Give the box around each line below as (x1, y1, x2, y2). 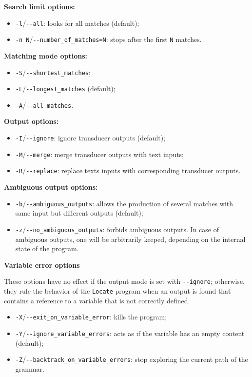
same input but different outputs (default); (15, 208, 143, 218)
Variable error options (4, 259, 80, 270)
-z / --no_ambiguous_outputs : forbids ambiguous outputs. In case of (15, 224, 219, 234)
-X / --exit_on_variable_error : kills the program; (15, 312, 167, 322)
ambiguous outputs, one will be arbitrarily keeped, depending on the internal (15, 234, 246, 244)
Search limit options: (4, 1, 75, 11)
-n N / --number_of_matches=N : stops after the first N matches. (15, 34, 202, 44)
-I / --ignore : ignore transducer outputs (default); (15, 133, 165, 143)
